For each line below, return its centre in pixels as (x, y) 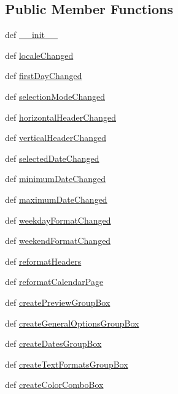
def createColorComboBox (54, 385)
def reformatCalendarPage (54, 282)
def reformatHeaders (43, 261)
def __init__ (31, 35)
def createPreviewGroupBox (58, 302)
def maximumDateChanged (56, 199)
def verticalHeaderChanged (56, 138)
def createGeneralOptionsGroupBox (72, 323)
